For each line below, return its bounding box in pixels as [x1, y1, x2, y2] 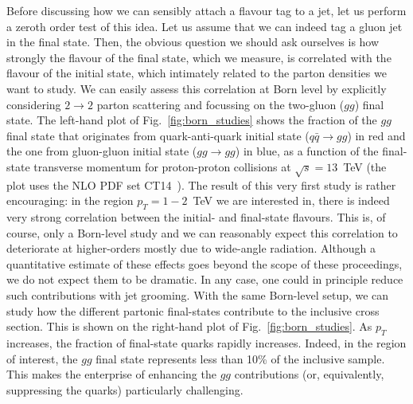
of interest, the [6, 350, 78, 367]
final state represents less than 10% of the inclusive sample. [95, 350, 385, 367]
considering [6, 96, 61, 112]
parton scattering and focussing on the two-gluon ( [96, 96, 345, 112]
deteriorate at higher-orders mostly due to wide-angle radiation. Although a [6, 240, 376, 257]
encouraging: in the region [6, 192, 134, 209]
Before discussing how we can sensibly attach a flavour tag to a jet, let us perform [6, 2, 407, 18]
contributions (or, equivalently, [234, 366, 384, 382]
